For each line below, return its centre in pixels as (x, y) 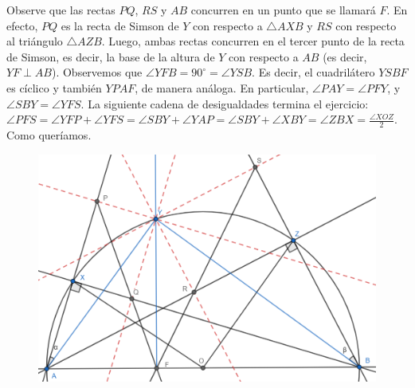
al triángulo (35, 41)
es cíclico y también (54, 87)
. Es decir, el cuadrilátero (313, 72)
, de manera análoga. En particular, (222, 87)
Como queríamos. (49, 134)
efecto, (22, 25)
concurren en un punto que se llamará (283, 10)
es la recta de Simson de (120, 25)
